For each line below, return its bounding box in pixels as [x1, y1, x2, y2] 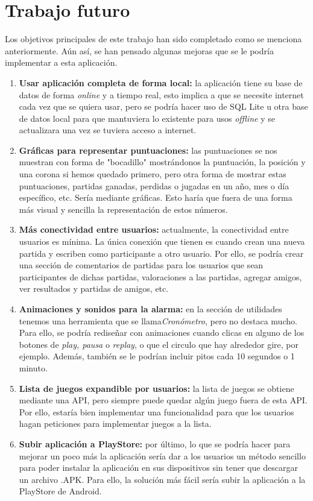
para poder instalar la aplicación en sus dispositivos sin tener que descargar [19, 461, 298, 474]
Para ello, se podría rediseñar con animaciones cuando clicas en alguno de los [19, 326, 305, 339]
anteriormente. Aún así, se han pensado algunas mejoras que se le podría [5, 44, 274, 57]
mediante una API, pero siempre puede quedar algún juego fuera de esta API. [19, 394, 308, 406]
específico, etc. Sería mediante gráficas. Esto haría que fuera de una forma [19, 191, 292, 204]
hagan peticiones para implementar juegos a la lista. [19, 417, 212, 430]
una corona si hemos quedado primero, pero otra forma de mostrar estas [19, 168, 286, 180]
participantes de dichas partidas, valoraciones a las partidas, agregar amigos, [19, 270, 302, 283]
